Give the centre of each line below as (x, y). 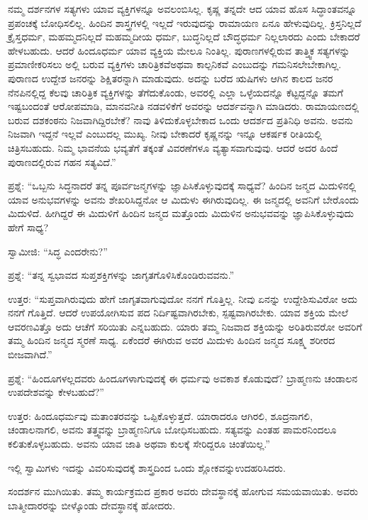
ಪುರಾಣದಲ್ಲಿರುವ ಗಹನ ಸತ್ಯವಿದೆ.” (62, 161)
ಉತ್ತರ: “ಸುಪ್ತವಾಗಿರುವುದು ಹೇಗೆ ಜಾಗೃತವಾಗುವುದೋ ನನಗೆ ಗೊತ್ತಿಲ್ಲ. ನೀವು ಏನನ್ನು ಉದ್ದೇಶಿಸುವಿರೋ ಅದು (183, 298)
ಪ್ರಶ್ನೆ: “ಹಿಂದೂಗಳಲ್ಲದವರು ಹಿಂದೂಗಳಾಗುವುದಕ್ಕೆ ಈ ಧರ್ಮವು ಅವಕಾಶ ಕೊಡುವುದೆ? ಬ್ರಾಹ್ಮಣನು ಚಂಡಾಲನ (183, 378)
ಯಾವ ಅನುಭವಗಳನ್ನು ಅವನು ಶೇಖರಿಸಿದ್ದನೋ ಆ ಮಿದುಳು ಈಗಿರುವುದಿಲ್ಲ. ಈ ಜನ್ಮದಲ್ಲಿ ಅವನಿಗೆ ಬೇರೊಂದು (183, 199)
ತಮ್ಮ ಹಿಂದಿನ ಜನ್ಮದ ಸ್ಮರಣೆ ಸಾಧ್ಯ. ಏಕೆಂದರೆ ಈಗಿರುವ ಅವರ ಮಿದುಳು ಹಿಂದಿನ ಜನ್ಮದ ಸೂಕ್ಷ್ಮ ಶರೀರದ (172, 340)
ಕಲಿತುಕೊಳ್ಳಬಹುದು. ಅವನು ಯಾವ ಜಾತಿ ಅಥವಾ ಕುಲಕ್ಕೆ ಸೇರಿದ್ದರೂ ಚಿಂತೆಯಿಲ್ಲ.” (139, 444)
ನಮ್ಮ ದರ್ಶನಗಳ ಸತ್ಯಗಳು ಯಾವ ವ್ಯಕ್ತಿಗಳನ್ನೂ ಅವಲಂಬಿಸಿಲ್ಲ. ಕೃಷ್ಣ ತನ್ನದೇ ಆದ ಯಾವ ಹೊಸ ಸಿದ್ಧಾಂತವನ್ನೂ (182, 9)
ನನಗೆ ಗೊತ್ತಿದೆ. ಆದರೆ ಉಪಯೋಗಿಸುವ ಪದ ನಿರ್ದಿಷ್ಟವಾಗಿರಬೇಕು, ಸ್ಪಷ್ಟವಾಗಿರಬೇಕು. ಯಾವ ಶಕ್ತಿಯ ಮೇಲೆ (178, 312)
